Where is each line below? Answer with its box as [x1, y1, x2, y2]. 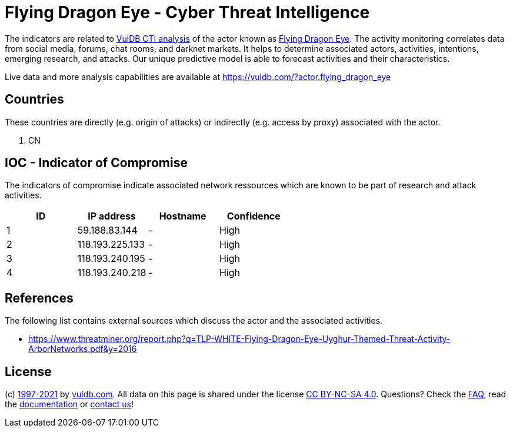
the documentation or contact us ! [5, 399, 134, 410]
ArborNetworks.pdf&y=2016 [28, 344, 137, 354]
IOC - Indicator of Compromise [5, 155, 188, 171]
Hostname [159, 210, 206, 222]
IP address [88, 210, 136, 222]
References [5, 290, 74, 305]
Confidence [226, 210, 281, 222]
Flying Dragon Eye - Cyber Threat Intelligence [5, 2, 370, 22]
